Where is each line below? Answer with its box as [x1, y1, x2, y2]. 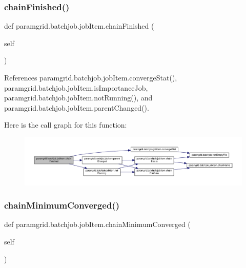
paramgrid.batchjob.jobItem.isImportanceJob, [4, 82, 148, 93]
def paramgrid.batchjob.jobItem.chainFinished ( [4, 20, 154, 31]
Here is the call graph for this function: [4, 119, 127, 130]
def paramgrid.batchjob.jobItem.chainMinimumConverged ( [4, 219, 191, 230]
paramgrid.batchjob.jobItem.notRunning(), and [4, 92, 153, 103]
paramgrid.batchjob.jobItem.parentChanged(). [4, 102, 149, 113]
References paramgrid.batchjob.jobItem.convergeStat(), [4, 72, 177, 83]
